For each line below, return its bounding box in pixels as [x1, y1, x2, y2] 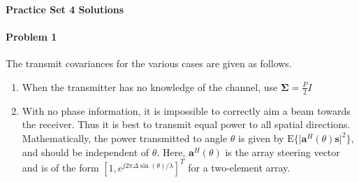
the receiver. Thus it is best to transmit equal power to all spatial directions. [22, 117, 351, 132]
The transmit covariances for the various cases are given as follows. [6, 56, 292, 71]
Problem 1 [6, 29, 57, 44]
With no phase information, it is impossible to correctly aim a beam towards [22, 103, 351, 118]
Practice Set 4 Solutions [6, 2, 124, 16]
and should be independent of [22, 144, 149, 159]
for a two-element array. [188, 160, 291, 174]
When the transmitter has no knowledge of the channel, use [22, 79, 278, 94]
